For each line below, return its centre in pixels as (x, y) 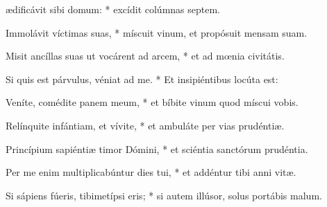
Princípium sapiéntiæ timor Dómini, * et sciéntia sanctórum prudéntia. (157, 148)
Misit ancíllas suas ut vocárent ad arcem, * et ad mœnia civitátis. (145, 56)
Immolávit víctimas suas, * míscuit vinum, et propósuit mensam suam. (157, 32)
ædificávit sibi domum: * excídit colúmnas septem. (113, 9)
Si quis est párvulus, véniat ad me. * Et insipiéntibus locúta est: (142, 79)
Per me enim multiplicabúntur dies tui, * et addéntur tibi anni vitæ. (151, 172)
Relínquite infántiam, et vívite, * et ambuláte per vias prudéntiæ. (145, 125)
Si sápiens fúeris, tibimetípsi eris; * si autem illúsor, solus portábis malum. (164, 195)
